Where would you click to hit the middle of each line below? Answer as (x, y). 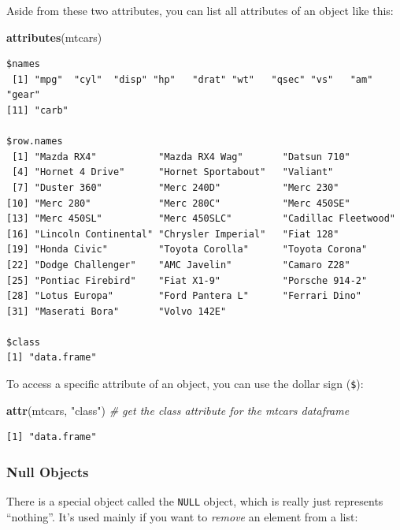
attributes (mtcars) (54, 37)
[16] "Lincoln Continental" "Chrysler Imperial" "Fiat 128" (173, 234)
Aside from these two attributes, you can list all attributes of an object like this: (200, 10)
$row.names (35, 142)
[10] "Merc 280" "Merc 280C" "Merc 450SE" (178, 203)
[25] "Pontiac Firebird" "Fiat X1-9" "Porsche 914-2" (187, 280)
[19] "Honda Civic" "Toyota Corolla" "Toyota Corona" (187, 250)
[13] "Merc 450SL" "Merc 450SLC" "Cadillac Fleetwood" (201, 219)
